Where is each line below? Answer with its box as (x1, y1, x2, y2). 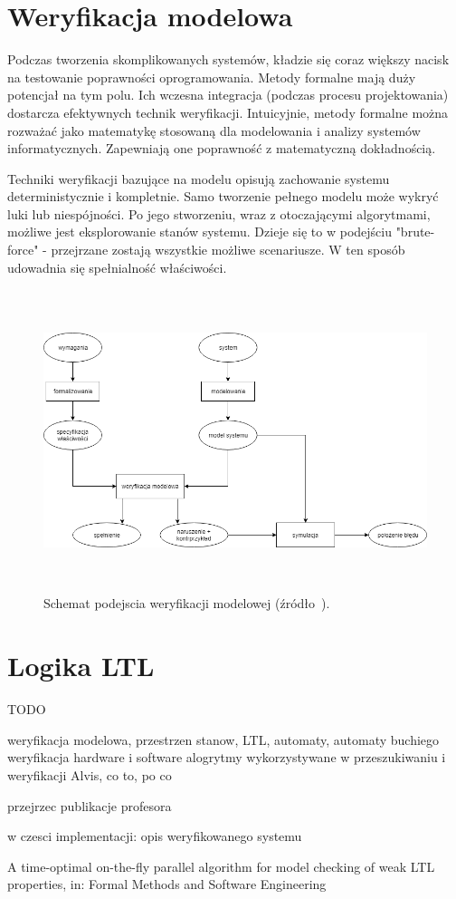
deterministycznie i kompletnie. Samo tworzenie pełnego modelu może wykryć (7, 187, 439, 206)
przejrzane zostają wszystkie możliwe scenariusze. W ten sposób (51, 240, 405, 259)
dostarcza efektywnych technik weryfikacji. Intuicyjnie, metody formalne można (7, 102, 449, 121)
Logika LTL (7, 647, 155, 684)
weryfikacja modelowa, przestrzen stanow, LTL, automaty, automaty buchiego (7, 730, 440, 749)
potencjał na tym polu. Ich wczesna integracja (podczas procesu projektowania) (7, 85, 449, 104)
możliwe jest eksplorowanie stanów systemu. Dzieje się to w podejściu (7, 222, 392, 241)
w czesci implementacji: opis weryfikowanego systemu (7, 826, 302, 846)
